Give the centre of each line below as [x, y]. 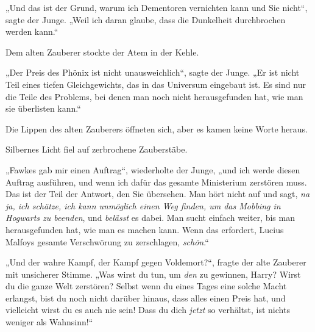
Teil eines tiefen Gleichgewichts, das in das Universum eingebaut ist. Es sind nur [156, 84]
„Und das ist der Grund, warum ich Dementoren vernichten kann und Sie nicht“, [157, 7]
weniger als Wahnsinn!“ [49, 322]
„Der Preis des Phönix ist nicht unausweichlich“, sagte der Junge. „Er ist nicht [153, 72]
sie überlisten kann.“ [43, 108]
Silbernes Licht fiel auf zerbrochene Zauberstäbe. [97, 149]
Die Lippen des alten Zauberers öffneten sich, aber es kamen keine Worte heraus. [157, 128]
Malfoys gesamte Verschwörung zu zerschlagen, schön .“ [107, 241]
